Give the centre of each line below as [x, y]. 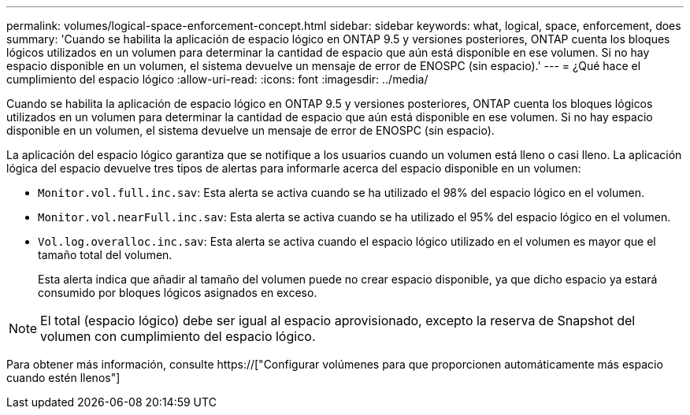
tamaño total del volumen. [105, 255]
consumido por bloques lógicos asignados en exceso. [178, 293]
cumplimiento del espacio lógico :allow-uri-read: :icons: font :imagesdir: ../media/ [217, 79]
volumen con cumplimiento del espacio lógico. [178, 336]
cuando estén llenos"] [63, 378]
